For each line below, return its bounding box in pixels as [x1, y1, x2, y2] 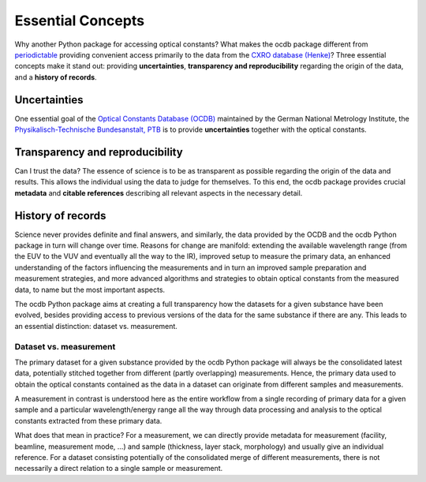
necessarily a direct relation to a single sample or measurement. [14, 464, 223, 473]
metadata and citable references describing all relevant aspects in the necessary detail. [14, 188, 303, 197]
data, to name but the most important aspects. [14, 285, 166, 294]
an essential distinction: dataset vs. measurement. [14, 321, 177, 331]
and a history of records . [14, 72, 98, 82]
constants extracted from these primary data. [14, 416, 163, 425]
